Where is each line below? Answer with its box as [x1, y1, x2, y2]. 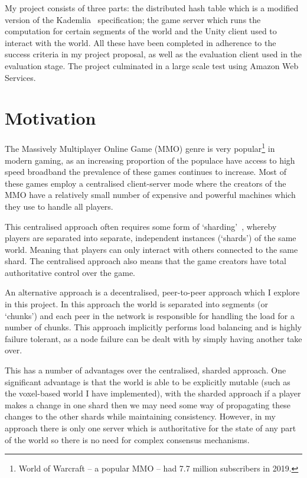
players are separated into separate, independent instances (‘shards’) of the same [5, 232, 296, 244]
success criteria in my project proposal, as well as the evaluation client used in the [5, 48, 302, 60]
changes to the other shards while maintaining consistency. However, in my [5, 410, 276, 422]
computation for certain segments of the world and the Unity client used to [5, 25, 277, 37]
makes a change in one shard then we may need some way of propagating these [5, 398, 291, 411]
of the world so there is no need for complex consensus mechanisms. [5, 433, 250, 446]
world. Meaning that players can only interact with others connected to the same [5, 243, 298, 255]
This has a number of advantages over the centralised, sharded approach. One [5, 364, 286, 376]
